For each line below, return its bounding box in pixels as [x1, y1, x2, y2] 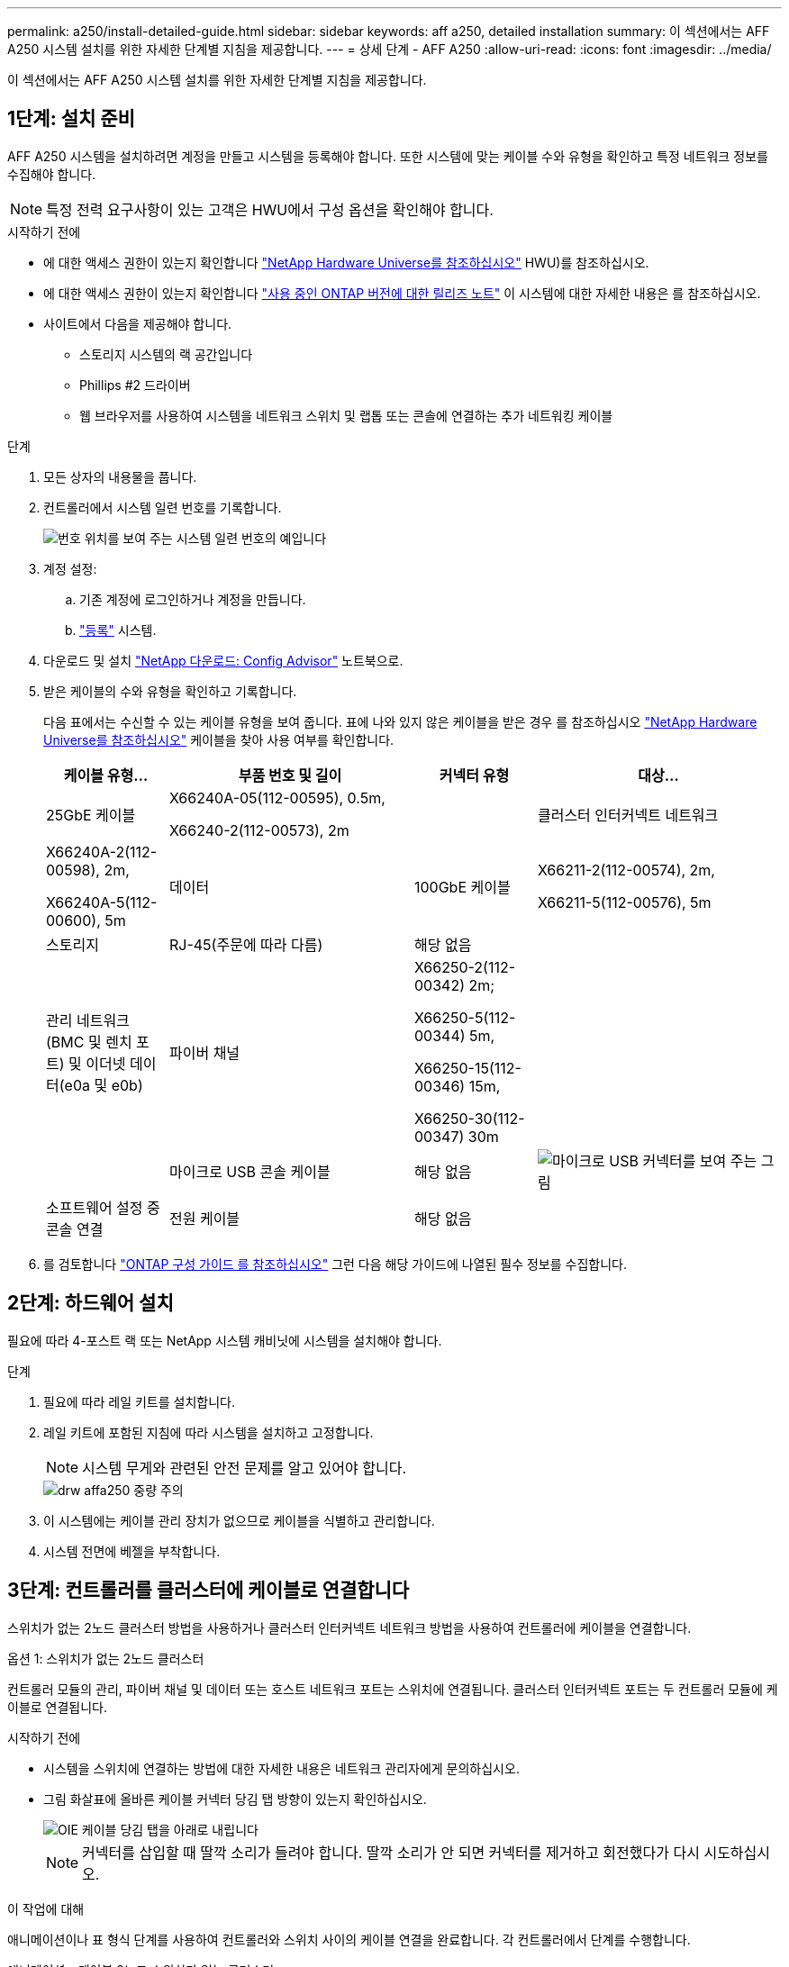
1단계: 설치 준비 [7, 107, 135, 131]
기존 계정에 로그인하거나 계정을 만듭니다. [79, 591, 306, 607]
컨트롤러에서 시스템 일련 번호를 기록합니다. [43, 499, 282, 515]
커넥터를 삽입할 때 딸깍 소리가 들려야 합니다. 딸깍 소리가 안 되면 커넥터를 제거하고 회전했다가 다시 [82, 1843, 700, 1862]
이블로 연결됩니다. [7, 1699, 108, 1715]
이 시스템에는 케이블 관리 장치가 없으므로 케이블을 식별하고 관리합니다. [43, 1512, 435, 1528]
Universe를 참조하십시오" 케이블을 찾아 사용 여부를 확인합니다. [43, 731, 394, 748]
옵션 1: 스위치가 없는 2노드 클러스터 [7, 1650, 204, 1666]
